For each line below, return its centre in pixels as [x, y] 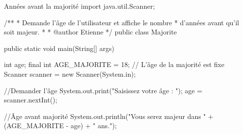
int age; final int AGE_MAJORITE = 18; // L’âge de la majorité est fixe [114, 64]
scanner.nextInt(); [31, 100]
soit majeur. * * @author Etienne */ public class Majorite [90, 32]
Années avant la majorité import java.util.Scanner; [79, 6]
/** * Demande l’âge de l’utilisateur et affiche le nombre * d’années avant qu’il [121, 22]
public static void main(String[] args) [59, 48]
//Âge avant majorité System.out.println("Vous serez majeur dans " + [109, 116]
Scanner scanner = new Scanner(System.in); [70, 74]
